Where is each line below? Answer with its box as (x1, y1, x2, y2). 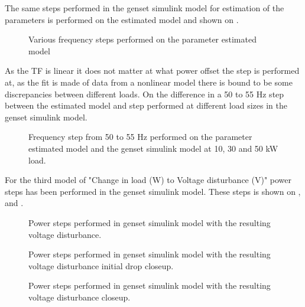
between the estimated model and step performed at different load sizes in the (5, 99, 287, 112)
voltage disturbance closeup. (28, 290, 131, 303)
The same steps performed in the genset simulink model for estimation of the (5, 2, 284, 14)
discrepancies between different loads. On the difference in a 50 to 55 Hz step (5, 87, 284, 100)
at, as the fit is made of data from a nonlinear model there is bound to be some (5, 76, 293, 88)
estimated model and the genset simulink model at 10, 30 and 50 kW (28, 142, 278, 154)
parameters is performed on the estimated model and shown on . (5, 13, 239, 25)
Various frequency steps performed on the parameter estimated (28, 33, 257, 45)
